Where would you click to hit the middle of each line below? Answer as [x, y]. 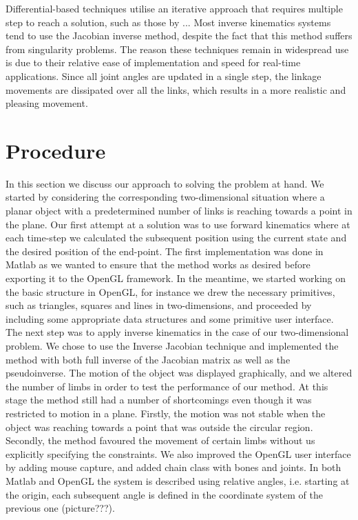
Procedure [56, 150]
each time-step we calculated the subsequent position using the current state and [176, 238]
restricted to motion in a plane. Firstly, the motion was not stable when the [166, 413]
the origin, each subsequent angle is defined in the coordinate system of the [164, 494]
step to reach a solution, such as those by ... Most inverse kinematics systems [168, 22]
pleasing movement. [47, 103]
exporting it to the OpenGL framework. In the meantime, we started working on [176, 278]
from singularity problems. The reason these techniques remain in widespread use [177, 49]
